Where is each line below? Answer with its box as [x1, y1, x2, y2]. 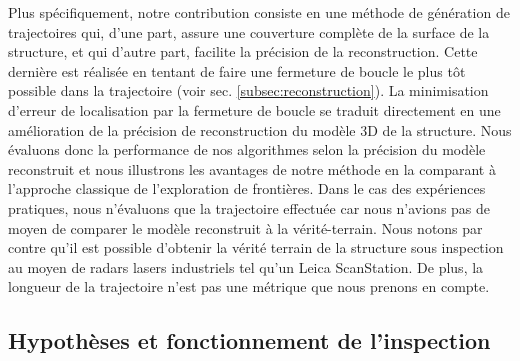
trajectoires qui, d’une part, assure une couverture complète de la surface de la [8, 21, 490, 42]
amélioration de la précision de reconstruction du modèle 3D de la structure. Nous [8, 119, 512, 140]
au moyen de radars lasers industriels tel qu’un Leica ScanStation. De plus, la [8, 256, 484, 277]
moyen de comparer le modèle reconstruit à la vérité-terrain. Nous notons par [8, 217, 483, 238]
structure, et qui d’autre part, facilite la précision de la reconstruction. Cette [8, 41, 478, 62]
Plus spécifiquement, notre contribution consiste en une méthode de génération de [8, 2, 510, 22]
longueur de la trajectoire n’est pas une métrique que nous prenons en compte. [8, 276, 490, 297]
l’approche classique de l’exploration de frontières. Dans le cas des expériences [8, 178, 486, 199]
